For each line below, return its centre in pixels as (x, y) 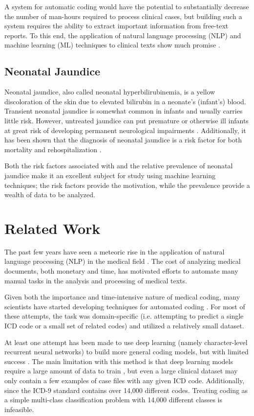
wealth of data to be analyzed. (50, 195)
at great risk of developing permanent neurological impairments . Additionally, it (125, 130)
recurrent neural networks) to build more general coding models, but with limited (127, 352)
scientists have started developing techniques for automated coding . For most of (125, 306)
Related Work (53, 228)
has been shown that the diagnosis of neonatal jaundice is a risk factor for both (123, 140)
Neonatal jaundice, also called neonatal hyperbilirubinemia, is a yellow (110, 92)
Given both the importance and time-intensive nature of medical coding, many (122, 297)
